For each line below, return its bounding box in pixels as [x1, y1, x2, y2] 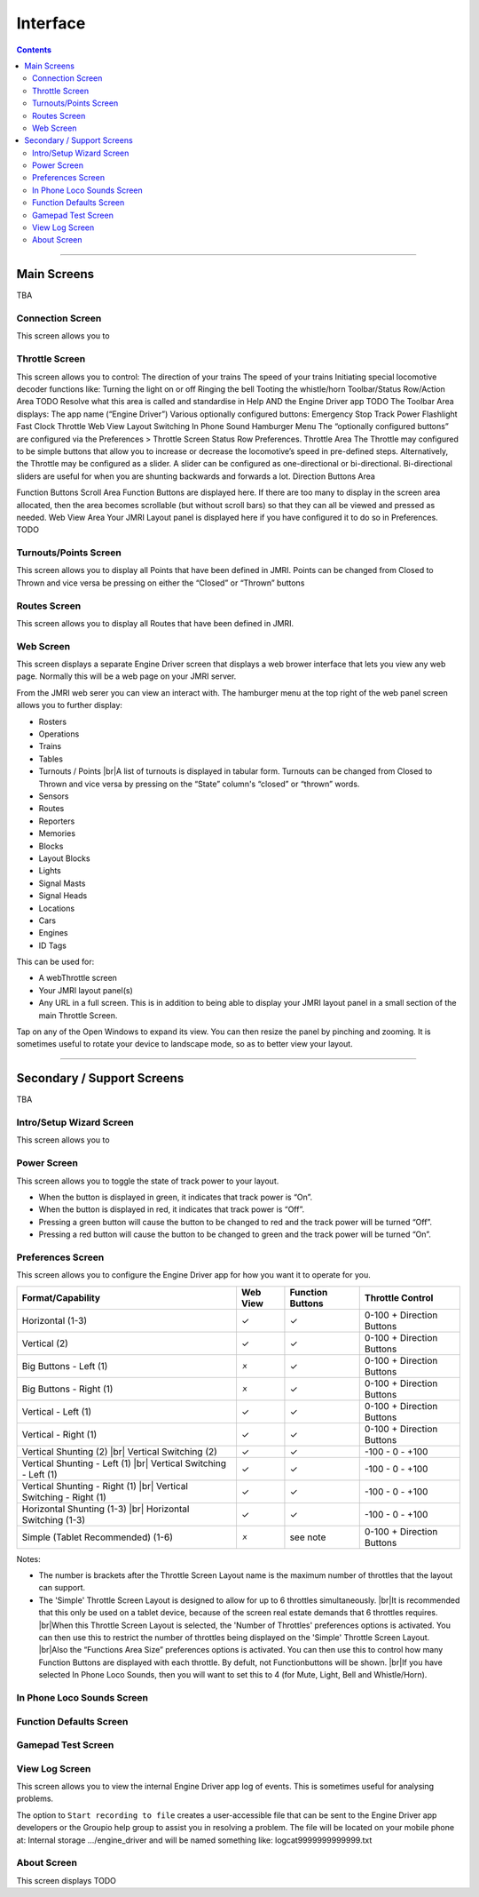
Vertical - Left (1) [21, 1405, 92, 1417]
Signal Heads [38, 890, 88, 901]
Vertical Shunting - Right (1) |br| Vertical [21, 1479, 188, 1492]
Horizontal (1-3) [21, 1314, 88, 1327]
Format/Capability [21, 1291, 101, 1303]
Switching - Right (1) [21, 1491, 106, 1503]
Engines [38, 928, 68, 938]
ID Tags [38, 940, 67, 951]
